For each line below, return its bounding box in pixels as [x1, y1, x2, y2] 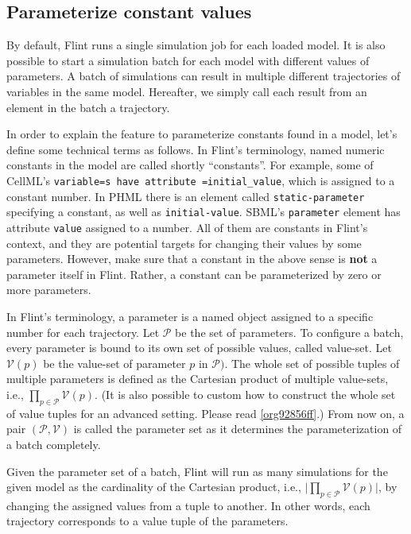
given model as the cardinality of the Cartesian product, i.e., [6, 478, 301, 495]
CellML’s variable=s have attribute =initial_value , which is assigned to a [6, 172, 395, 188]
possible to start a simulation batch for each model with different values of [6, 52, 370, 68]
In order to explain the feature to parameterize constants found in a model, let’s [6, 126, 397, 142]
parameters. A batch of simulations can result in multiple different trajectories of [6, 68, 401, 84]
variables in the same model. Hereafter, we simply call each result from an [6, 83, 367, 99]
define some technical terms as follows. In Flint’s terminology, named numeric [6, 141, 385, 157]
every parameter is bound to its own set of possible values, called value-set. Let [6, 339, 392, 356]
